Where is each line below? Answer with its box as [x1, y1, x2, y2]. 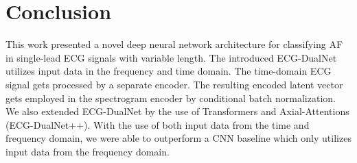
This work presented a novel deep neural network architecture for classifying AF [5, 37, 343, 51]
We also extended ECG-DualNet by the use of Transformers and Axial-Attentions [5, 104, 349, 118]
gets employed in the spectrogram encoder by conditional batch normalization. [5, 90, 336, 105]
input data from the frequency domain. [5, 144, 170, 158]
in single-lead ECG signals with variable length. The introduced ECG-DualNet [5, 50, 337, 64]
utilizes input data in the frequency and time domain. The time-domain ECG [5, 64, 332, 78]
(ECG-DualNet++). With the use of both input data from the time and [5, 117, 310, 131]
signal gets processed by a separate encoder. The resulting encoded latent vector [5, 77, 343, 91]
